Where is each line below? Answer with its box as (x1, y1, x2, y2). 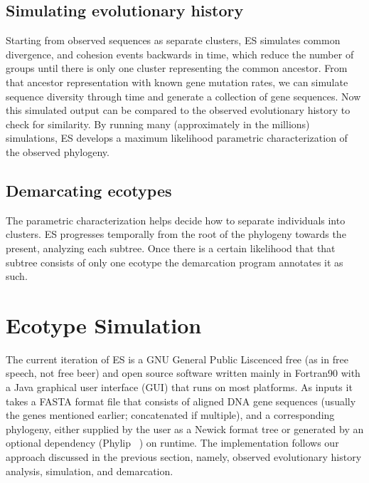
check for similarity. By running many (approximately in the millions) (6, 116, 310, 131)
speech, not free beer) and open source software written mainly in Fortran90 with (6, 365, 360, 380)
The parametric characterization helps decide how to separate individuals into (6, 212, 346, 227)
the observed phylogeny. (6, 144, 109, 159)
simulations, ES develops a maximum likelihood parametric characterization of (6, 130, 348, 145)
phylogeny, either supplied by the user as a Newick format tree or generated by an (6, 421, 364, 436)
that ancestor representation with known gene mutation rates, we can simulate (6, 74, 348, 89)
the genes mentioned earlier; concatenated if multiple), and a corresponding (6, 407, 335, 422)
